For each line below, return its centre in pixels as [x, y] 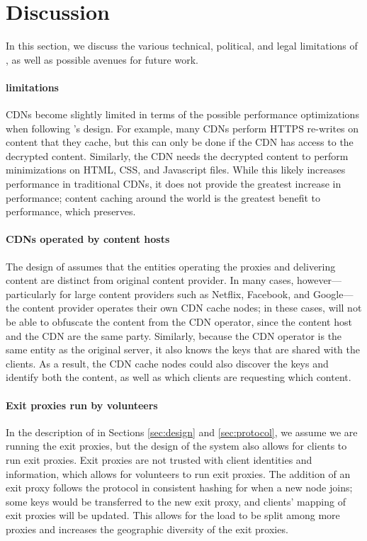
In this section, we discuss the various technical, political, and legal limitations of [182, 46]
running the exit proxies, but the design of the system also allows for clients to [176, 446]
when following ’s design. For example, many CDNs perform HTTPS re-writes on [182, 128]
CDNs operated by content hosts [88, 239]
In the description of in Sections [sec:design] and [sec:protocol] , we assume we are [182, 432]
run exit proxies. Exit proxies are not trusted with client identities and [159, 459]
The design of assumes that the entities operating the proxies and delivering [171, 266]
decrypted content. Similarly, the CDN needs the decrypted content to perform [177, 155]
